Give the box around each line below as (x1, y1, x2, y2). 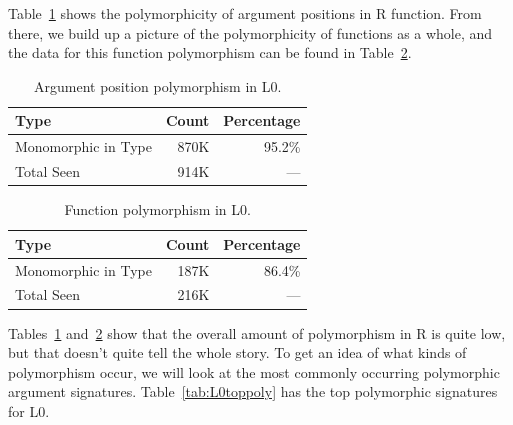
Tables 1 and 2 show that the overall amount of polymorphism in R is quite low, (8, 322, 506, 343)
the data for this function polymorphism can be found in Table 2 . (8, 42, 412, 63)
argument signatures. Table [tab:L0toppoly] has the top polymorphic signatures (8, 381, 498, 402)
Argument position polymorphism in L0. (34, 75, 282, 96)
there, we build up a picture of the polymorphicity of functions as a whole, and (8, 22, 493, 43)
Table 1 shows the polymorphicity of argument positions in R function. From (8, 3, 482, 23)
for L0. (8, 400, 50, 421)
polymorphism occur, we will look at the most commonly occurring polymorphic (8, 361, 500, 382)
